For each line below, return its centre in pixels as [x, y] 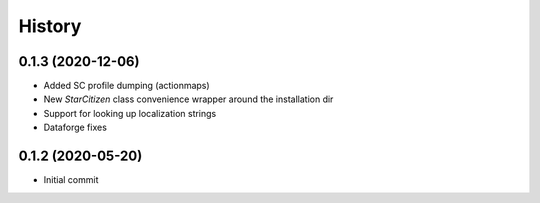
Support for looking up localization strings [130, 113]
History [50, 26]
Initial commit [71, 180]
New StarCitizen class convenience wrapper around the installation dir [188, 99]
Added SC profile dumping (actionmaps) [126, 86]
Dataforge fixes [75, 127]
